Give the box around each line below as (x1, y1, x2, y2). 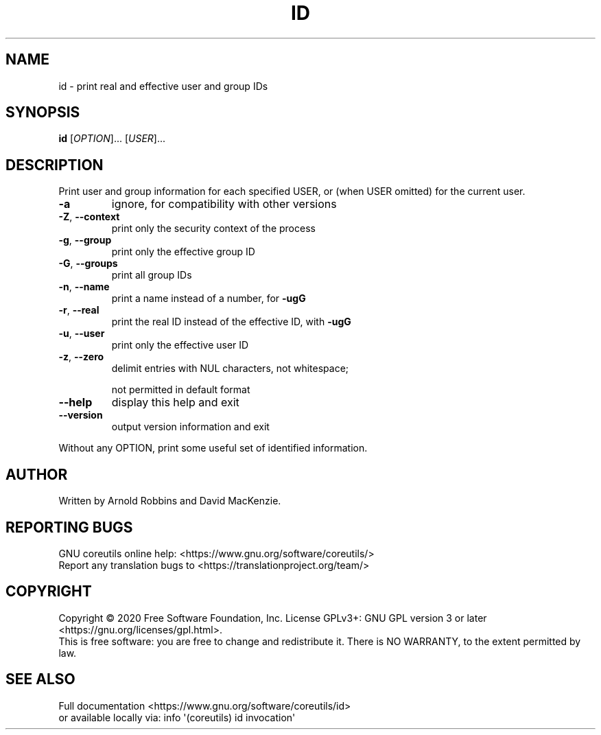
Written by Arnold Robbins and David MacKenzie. (58, 495, 281, 507)
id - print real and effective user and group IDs (58, 80, 268, 92)
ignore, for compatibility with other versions (111, 197, 337, 211)
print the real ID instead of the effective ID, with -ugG (111, 316, 351, 328)
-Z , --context (58, 211, 120, 223)
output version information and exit (111, 421, 270, 433)
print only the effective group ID (111, 246, 255, 258)
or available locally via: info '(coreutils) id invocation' (58, 711, 296, 723)
